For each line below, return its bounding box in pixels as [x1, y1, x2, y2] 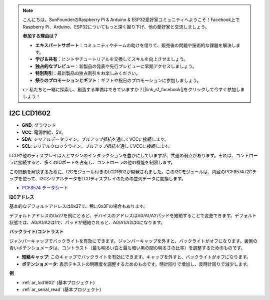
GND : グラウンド [21, 122, 56, 128]
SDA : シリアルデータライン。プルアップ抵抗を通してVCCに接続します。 [21, 136, 169, 142]
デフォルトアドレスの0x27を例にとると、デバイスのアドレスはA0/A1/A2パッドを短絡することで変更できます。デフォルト [9, 212, 257, 218]
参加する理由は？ [22, 33, 58, 39]
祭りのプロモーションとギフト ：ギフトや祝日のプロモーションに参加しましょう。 [35, 77, 201, 83]
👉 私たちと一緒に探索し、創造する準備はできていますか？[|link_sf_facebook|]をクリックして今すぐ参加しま [22, 86, 245, 92]
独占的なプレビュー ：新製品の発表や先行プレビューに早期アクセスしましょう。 [35, 63, 197, 69]
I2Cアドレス [9, 194, 34, 200]
